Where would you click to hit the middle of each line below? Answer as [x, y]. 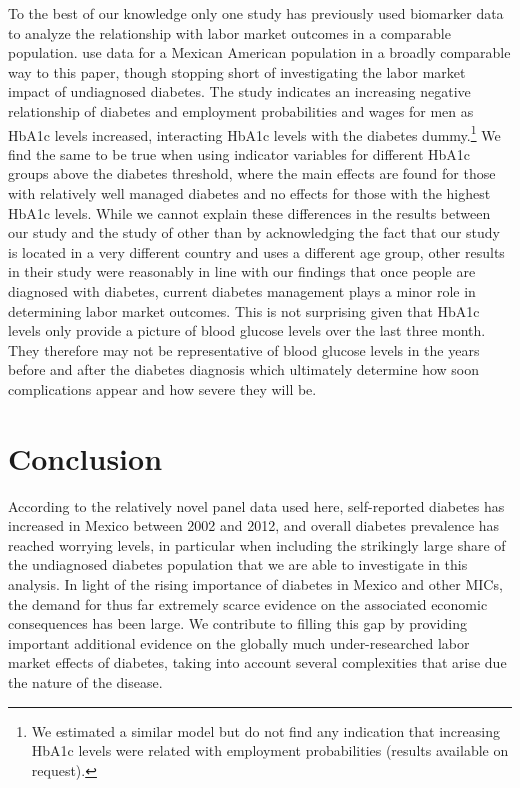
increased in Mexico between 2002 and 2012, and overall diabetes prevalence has [254, 525]
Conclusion [85, 457]
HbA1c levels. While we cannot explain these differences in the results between [249, 212]
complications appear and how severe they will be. [162, 388]
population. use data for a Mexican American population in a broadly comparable [259, 52]
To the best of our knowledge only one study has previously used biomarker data [256, 13]
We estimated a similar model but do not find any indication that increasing [265, 730]
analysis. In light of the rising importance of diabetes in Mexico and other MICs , [255, 584]
